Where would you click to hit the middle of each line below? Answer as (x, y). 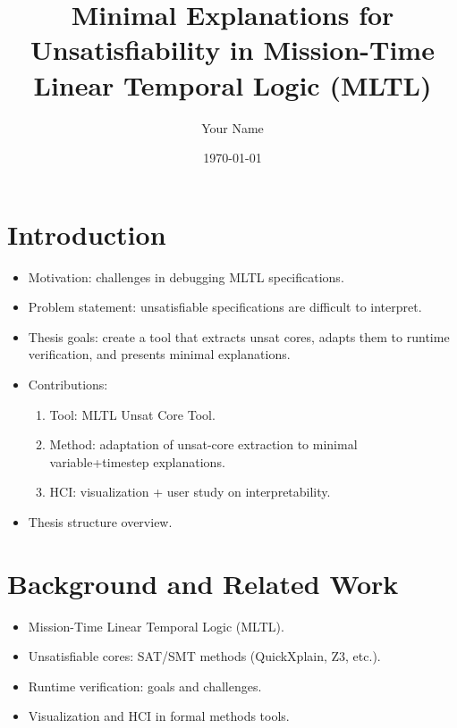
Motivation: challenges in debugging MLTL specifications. (186, 276)
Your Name (233, 127)
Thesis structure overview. (100, 521)
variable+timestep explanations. (137, 461)
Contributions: (68, 384)
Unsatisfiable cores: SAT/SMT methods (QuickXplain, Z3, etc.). (204, 656)
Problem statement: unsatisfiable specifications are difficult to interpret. (225, 307)
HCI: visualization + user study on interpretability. (190, 492)
